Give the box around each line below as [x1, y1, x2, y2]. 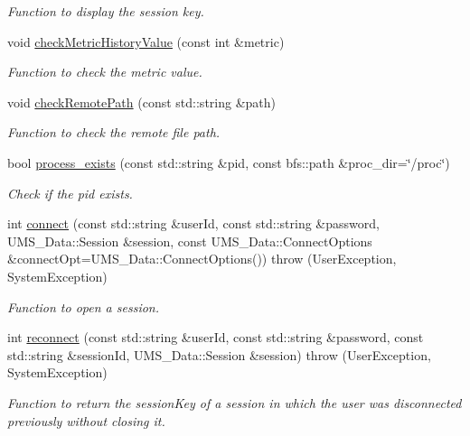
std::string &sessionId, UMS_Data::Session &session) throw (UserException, [7, 345, 431, 364]
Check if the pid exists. [7, 183, 133, 202]
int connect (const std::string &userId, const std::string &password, [7, 214, 380, 233]
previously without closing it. [7, 411, 165, 430]
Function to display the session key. [7, 2, 204, 20]
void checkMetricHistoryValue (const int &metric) [7, 32, 285, 51]
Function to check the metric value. [7, 62, 202, 81]
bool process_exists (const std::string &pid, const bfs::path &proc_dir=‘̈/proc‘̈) [7, 153, 450, 172]
